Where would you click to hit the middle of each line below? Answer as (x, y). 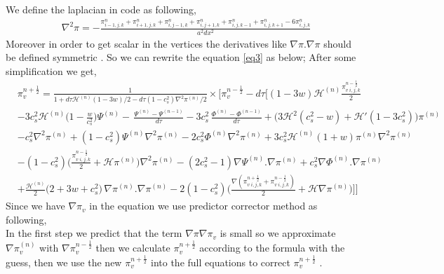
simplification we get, (51, 70)
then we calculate (133, 248)
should (337, 43)
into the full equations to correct (221, 262)
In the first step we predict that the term (94, 233)
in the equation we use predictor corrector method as (203, 206)
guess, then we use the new (64, 262)
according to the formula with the (272, 248)
